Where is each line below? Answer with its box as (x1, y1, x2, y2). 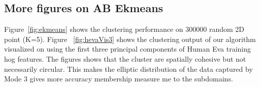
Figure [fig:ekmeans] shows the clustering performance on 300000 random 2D (4, 24, 245, 34)
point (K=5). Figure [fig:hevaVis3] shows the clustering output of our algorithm (4, 33, 256, 44)
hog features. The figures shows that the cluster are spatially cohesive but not (4, 53, 246, 64)
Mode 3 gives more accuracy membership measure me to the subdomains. (4, 73, 233, 84)
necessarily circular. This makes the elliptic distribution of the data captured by (4, 63, 253, 74)
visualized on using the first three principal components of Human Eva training (4, 43, 251, 54)
